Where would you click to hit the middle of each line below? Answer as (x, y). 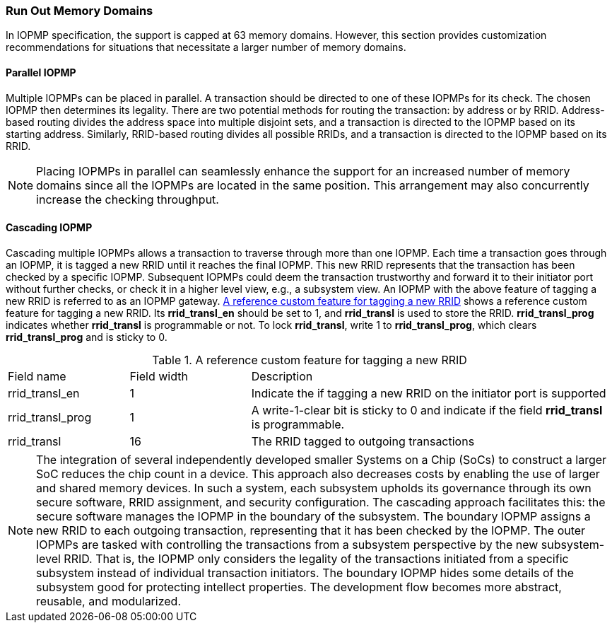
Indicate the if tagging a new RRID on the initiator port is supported (429, 393)
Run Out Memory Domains (80, 11)
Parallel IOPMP (41, 72)
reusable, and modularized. (108, 601)
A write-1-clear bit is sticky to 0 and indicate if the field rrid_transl (427, 410)
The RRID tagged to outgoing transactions (363, 441)
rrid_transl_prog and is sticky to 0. (87, 337)
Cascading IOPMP (49, 228)
